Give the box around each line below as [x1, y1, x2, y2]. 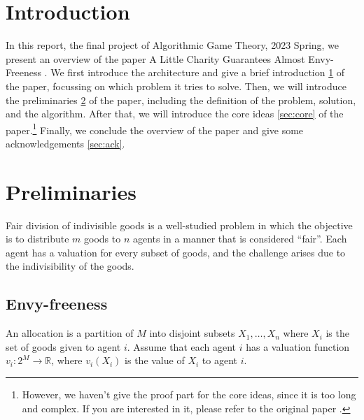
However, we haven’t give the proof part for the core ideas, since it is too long [22, 387, 356, 402]
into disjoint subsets [149, 326, 235, 340]
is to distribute [6, 231, 69, 246]
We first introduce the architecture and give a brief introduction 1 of [50, 65, 345, 80]
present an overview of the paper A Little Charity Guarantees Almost [6, 51, 305, 66]
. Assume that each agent [127, 339, 237, 354]
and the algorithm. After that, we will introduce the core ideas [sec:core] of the [6, 106, 344, 121]
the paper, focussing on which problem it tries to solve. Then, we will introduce [6, 78, 346, 93]
